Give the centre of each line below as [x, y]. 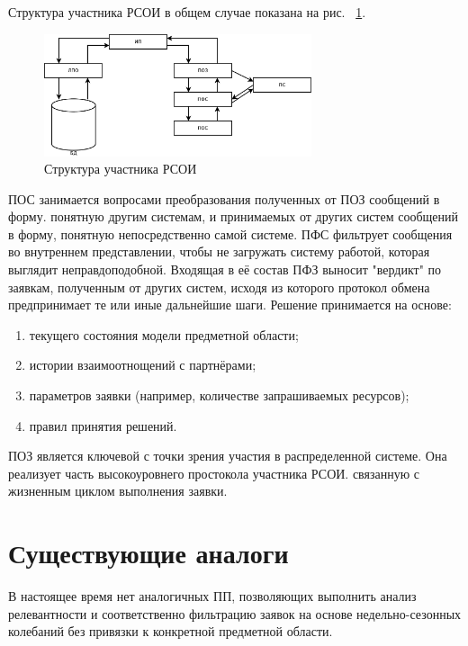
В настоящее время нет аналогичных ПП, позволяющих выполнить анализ [212, 596]
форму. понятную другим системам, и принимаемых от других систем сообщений [234, 216]
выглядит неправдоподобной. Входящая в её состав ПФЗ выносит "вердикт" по [225, 269]
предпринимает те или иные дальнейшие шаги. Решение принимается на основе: [230, 305]
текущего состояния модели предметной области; [164, 334]
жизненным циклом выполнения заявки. [118, 491]
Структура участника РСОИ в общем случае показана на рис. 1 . [187, 12]
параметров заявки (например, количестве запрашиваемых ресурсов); [219, 395]
